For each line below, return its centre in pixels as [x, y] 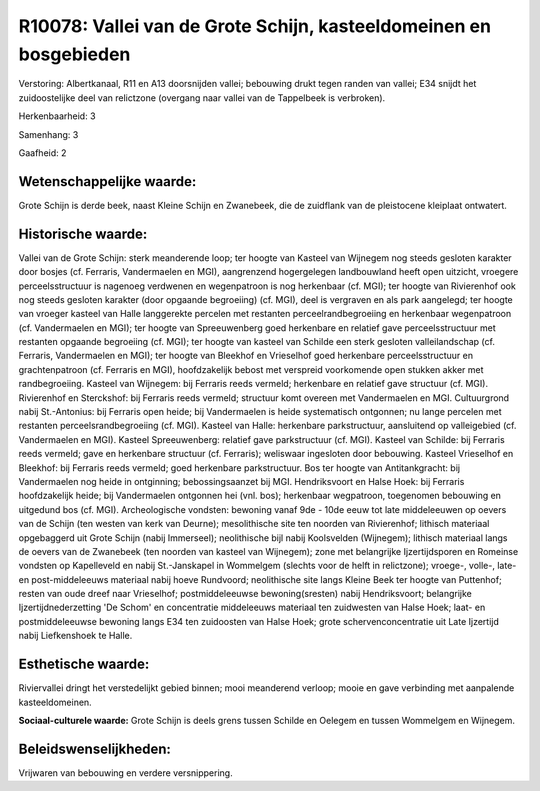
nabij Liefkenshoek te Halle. [75, 636]
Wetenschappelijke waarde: [107, 181]
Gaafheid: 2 [42, 152]
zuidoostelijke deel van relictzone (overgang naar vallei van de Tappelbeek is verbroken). [202, 97]
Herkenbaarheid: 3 [57, 116]
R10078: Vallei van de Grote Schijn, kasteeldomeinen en [255, 26]
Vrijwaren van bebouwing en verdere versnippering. [126, 772]
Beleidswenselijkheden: [95, 748]
